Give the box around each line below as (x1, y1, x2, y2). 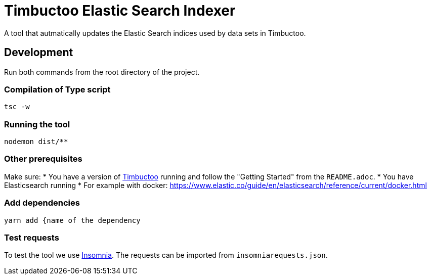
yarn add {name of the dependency (4, 216, 141, 224)
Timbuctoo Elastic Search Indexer (4, 2, 236, 19)
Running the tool (4, 119, 70, 129)
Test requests (4, 232, 59, 243)
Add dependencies (4, 198, 80, 208)
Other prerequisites (4, 154, 82, 164)
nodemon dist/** (4, 137, 68, 146)
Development (4, 46, 73, 59)
